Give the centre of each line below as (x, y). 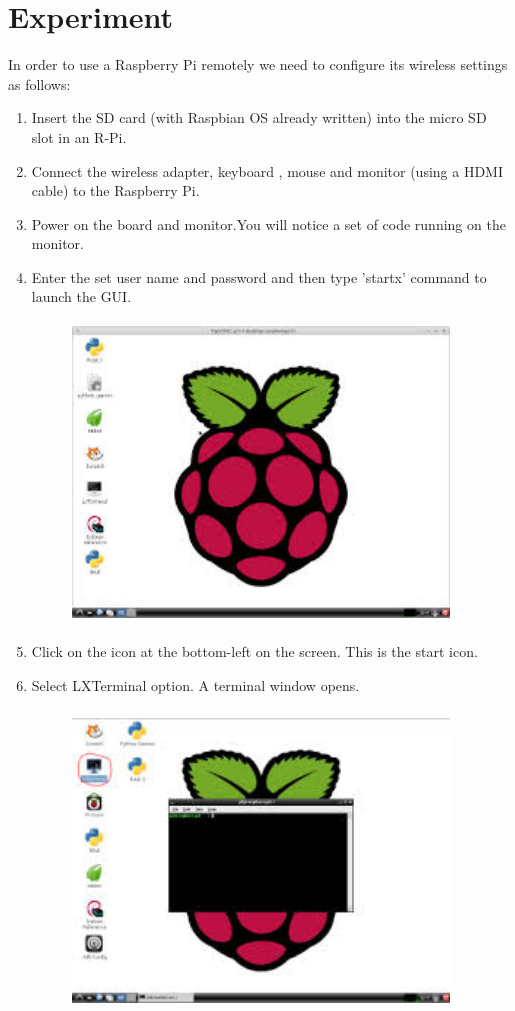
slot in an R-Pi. (79, 136)
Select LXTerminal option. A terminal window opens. (195, 684)
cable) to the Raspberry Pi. (115, 190)
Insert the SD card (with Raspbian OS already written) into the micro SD (259, 117)
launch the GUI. (81, 296)
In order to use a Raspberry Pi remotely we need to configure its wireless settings (258, 64)
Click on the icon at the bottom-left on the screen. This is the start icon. (254, 651)
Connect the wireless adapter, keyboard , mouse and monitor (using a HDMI (267, 170)
